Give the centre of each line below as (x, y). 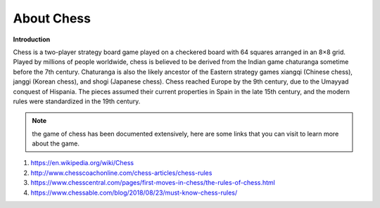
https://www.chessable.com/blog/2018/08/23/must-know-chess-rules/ (134, 193)
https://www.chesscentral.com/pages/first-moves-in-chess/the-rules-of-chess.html (153, 183)
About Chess (52, 18)
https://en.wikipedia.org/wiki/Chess (82, 163)
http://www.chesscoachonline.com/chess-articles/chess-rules (121, 173)
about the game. (56, 143)
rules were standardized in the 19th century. (77, 101)
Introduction (32, 39)
